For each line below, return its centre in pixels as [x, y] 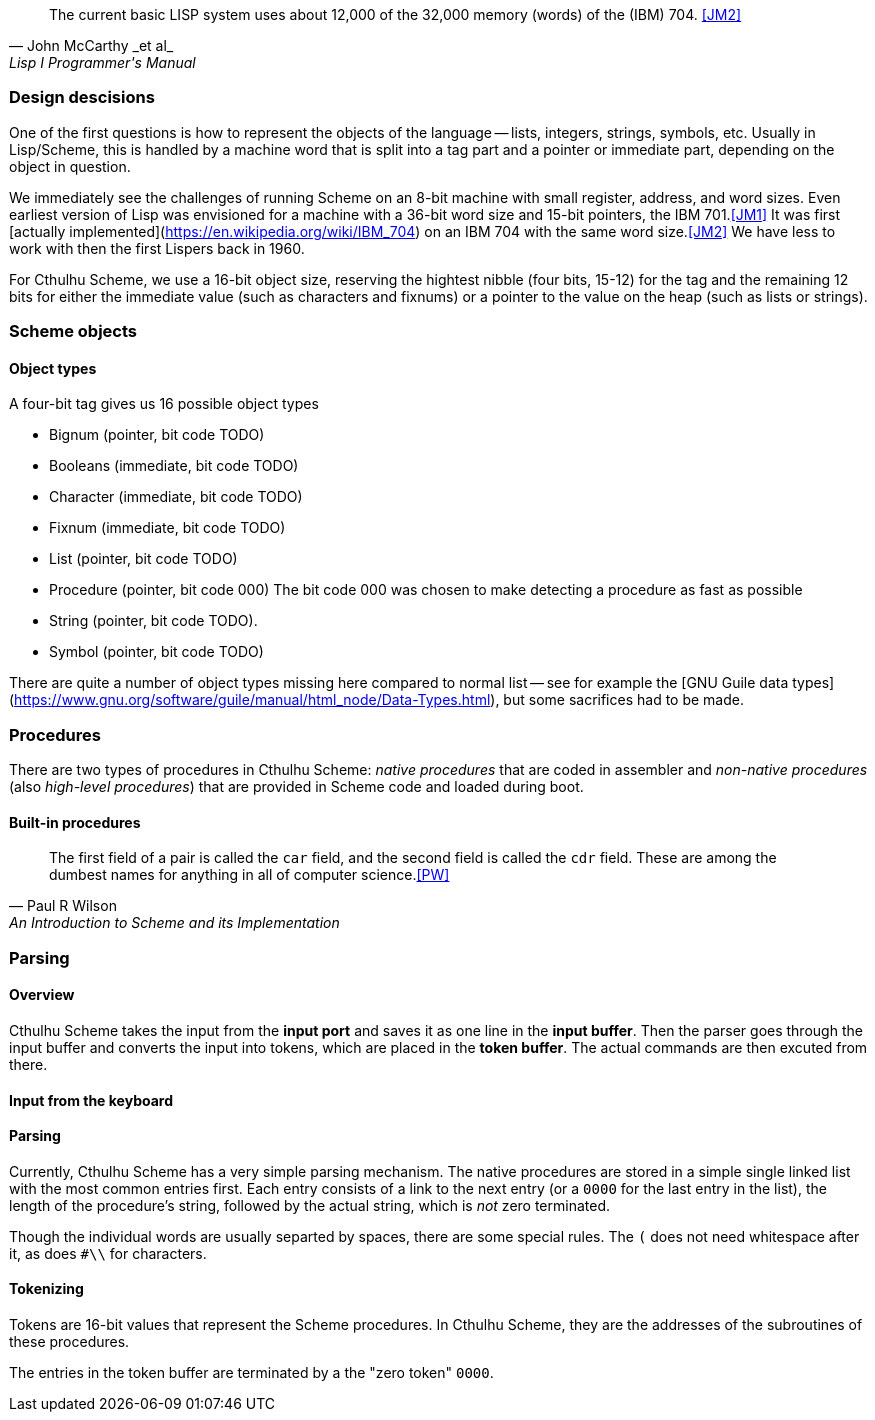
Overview [42, 995]
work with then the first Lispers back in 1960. [157, 248]
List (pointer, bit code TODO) [143, 559]
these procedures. [69, 1341]
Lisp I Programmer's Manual [102, 62]
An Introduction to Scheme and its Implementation [174, 923]
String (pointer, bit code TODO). [153, 621]
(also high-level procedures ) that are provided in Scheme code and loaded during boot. [296, 787]
